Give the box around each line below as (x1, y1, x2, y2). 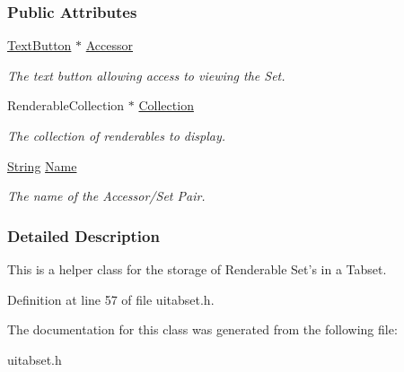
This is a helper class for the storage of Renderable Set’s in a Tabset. (7, 260, 387, 278)
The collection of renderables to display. (7, 126, 225, 144)
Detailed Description (7, 224, 160, 247)
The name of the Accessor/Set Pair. (7, 186, 206, 205)
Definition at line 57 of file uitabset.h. (7, 290, 215, 308)
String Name (7, 156, 77, 175)
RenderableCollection (7, 96, 125, 115)
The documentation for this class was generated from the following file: (7, 320, 398, 339)
